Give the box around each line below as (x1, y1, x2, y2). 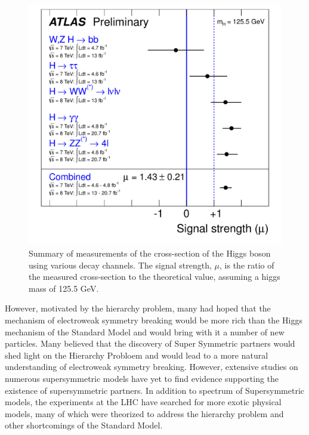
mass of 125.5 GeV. (29, 282, 99, 294)
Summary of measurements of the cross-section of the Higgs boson (29, 247, 271, 260)
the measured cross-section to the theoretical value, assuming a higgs (29, 270, 280, 283)
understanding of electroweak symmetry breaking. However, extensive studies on (5, 360, 298, 373)
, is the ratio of (220, 258, 274, 271)
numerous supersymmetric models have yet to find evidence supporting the (5, 372, 279, 384)
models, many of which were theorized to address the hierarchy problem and (5, 407, 284, 419)
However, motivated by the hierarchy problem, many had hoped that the (5, 302, 271, 314)
